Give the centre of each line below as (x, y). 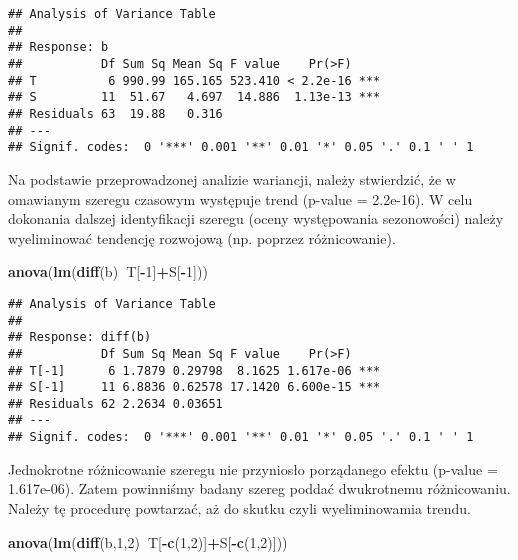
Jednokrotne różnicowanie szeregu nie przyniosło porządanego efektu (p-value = (253, 468)
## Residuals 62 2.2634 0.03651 (115, 403)
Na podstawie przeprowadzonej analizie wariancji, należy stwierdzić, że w (232, 178)
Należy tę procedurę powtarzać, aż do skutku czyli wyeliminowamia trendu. (239, 507)
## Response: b (58, 47)
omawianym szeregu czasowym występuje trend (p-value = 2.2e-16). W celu (240, 198)
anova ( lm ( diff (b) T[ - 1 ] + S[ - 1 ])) (108, 271)
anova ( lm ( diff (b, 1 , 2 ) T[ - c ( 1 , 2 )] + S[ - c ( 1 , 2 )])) (148, 541)
